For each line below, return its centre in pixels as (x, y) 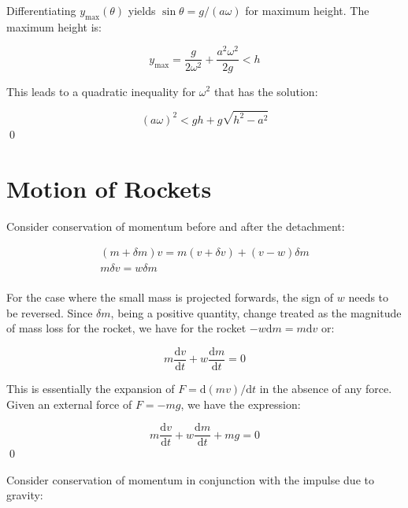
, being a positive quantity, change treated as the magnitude (256, 312)
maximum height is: (54, 26)
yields (142, 10)
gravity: (25, 495)
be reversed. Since (50, 312)
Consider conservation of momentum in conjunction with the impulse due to (190, 479)
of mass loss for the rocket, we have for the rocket (126, 328)
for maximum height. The (307, 10)
